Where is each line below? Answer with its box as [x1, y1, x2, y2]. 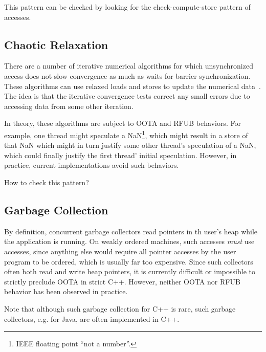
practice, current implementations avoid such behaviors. [4, 160, 179, 170]
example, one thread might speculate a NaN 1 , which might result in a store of [4, 128, 248, 140]
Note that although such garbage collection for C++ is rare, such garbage [4, 303, 236, 314]
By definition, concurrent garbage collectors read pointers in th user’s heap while [4, 226, 258, 236]
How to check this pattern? [4, 177, 89, 187]
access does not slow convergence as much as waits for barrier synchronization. [4, 70, 251, 81]
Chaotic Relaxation [4, 36, 108, 52]
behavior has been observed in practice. [4, 286, 128, 297]
